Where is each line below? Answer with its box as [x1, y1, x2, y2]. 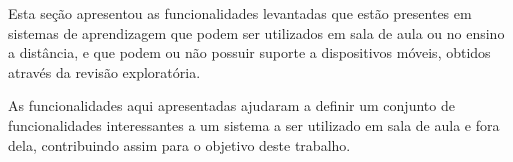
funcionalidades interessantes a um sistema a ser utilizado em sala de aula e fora [8, 114, 500, 135]
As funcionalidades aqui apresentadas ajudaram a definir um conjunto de [8, 95, 455, 116]
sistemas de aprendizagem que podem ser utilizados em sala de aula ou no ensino [8, 22, 505, 43]
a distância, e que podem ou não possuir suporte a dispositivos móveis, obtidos [8, 42, 491, 63]
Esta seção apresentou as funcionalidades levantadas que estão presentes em [8, 3, 472, 23]
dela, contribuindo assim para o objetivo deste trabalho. [8, 134, 351, 155]
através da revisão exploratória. [8, 61, 201, 82]
